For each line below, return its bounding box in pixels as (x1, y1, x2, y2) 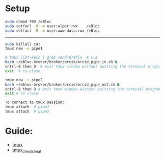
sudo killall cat (5, 42, 41, 46)
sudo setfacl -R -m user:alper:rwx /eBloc (5, 23, 100, 28)
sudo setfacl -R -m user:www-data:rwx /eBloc (5, 28, 100, 33)
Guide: (5, 126, 33, 137)
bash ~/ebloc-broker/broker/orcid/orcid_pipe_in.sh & (5, 60, 118, 65)
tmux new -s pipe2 (5, 77, 43, 82)
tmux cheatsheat (12, 147, 42, 154)
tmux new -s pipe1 (5, 46, 43, 51)
